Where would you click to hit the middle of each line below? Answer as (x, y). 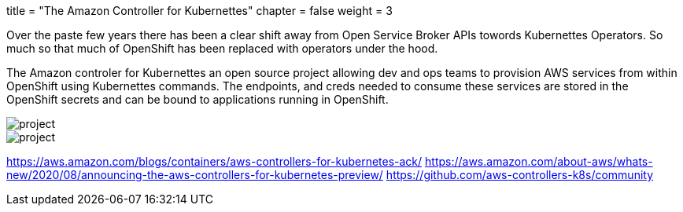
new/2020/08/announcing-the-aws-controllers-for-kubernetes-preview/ (195, 175)
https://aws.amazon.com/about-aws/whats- (539, 161)
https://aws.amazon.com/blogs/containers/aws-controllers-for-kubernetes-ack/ (214, 161)
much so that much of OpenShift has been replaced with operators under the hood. (222, 48)
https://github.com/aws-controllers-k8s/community (520, 175)
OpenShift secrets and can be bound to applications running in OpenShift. (198, 99)
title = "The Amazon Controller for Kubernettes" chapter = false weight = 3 (199, 11)
